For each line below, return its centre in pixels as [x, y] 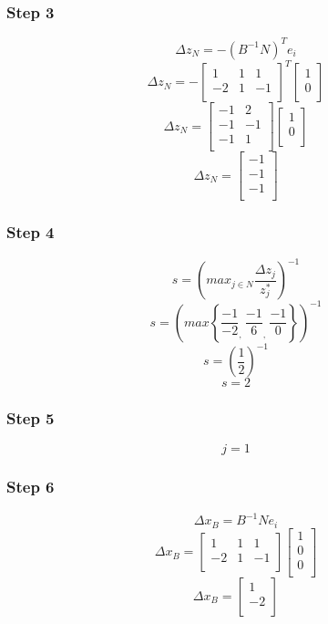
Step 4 [31, 232]
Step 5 [31, 418]
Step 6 [31, 487]
